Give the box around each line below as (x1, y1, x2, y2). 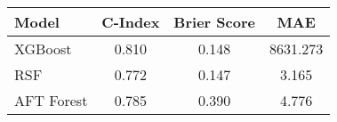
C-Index (101, 12, 160, 32)
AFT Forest (14, 90, 88, 110)
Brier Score (173, 12, 255, 32)
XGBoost (14, 38, 72, 59)
